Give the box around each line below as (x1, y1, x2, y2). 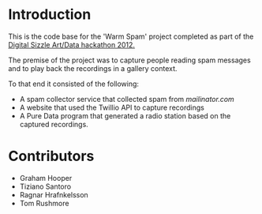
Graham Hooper (19, 173, 73, 182)
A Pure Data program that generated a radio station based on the (19, 111, 231, 120)
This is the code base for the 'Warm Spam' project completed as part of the (8, 32, 254, 41)
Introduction (8, 6, 92, 24)
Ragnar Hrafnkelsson (19, 190, 88, 199)
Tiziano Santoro (19, 182, 72, 191)
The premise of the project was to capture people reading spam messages (8, 55, 251, 65)
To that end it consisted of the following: (8, 79, 140, 88)
